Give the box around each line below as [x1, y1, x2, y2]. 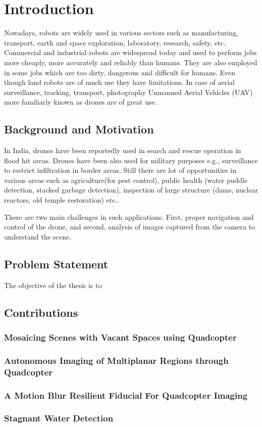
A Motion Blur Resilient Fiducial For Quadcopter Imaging [4, 389, 248, 401]
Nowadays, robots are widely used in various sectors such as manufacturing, [4, 27, 238, 38]
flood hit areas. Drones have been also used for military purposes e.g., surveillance [4, 155, 258, 165]
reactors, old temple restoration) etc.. [4, 195, 120, 205]
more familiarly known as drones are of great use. [4, 97, 157, 107]
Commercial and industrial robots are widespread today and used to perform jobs [4, 47, 257, 58]
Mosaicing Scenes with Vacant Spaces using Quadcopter [4, 330, 237, 343]
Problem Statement [4, 256, 109, 271]
